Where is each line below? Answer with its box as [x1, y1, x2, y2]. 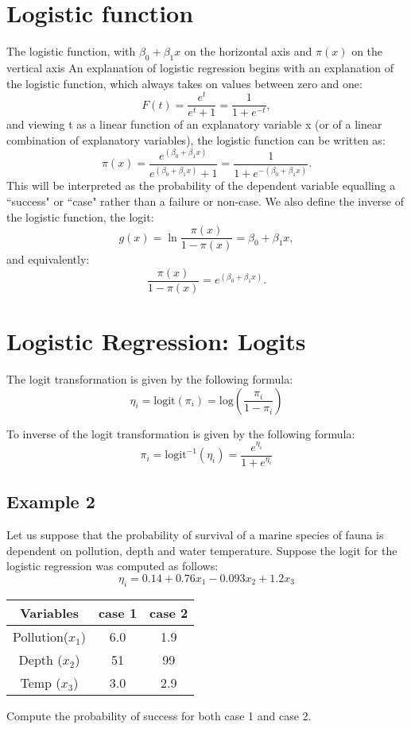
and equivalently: [6, 251, 90, 268]
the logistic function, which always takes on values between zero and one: [6, 75, 363, 91]
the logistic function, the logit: [6, 208, 154, 225]
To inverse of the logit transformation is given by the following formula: [6, 425, 355, 442]
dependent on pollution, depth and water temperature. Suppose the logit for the [6, 542, 397, 558]
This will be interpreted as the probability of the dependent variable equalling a [6, 177, 396, 194]
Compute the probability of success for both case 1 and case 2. [6, 707, 312, 723]
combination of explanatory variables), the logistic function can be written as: [6, 131, 386, 148]
